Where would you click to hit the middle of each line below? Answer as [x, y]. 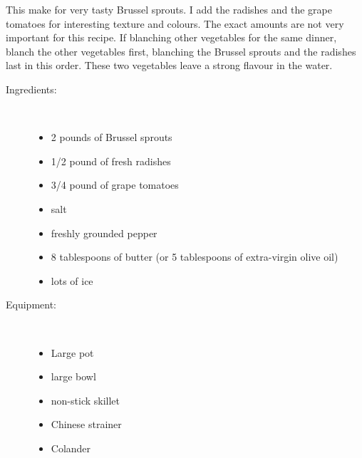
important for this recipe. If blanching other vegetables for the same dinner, [171, 37]
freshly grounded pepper [104, 233]
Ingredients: [31, 89]
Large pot [72, 352]
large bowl [73, 376]
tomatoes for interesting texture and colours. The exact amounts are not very [175, 23]
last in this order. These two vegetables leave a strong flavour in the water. [169, 65]
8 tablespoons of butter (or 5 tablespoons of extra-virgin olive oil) [195, 257]
